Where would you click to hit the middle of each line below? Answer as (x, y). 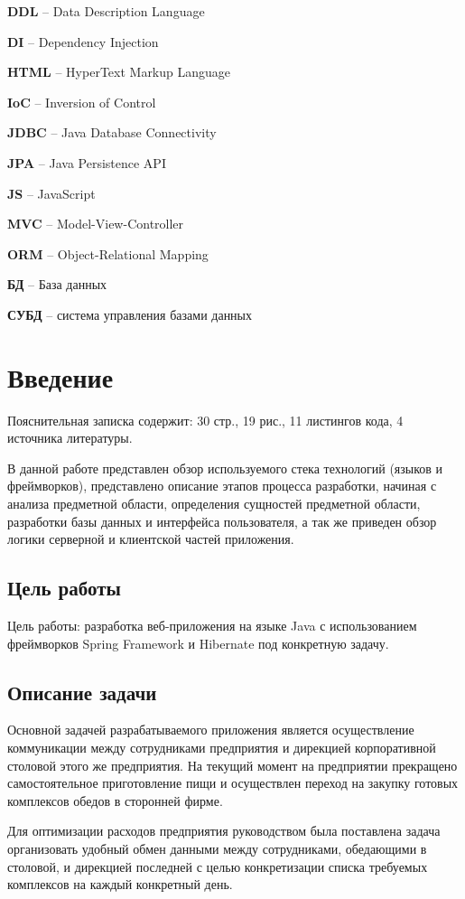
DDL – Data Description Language (106, 11)
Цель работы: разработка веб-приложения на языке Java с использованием (212, 626)
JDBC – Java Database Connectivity (112, 132)
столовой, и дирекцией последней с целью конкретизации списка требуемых (218, 866)
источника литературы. (70, 438)
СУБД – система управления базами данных (130, 314)
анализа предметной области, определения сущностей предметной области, (214, 504)
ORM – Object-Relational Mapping (108, 253)
